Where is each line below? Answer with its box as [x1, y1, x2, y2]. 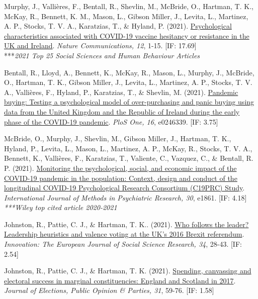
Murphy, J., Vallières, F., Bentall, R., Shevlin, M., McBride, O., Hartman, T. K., [4, 1, 253, 11]
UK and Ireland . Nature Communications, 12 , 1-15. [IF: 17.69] [4, 40, 197, 51]
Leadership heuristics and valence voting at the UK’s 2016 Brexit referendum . [4, 229, 244, 239]
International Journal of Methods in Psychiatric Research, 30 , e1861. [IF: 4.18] [4, 192, 247, 203]
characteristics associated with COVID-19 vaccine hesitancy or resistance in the [4, 30, 249, 41]
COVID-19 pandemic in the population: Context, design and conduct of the [4, 172, 237, 183]
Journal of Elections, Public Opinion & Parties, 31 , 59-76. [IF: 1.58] [4, 285, 214, 295]
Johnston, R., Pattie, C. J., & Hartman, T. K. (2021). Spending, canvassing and [4, 265, 251, 276]
